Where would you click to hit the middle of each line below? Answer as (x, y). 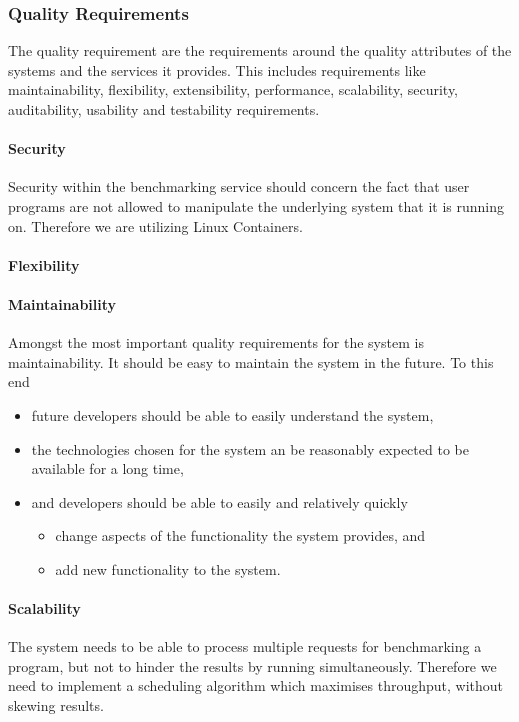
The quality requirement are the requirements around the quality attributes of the (260, 50)
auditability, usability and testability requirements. (164, 109)
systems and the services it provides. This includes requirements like (217, 69)
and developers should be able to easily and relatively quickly (219, 501)
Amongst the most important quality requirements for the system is (216, 342)
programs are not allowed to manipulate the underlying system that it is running (256, 205)
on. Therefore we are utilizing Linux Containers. (155, 225)
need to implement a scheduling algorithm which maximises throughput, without (255, 685)
